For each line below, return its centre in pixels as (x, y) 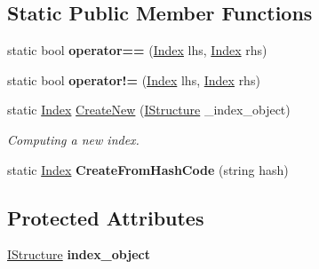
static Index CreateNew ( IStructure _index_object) (149, 110)
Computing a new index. (73, 139)
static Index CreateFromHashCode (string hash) (148, 169)
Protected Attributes (106, 217)
